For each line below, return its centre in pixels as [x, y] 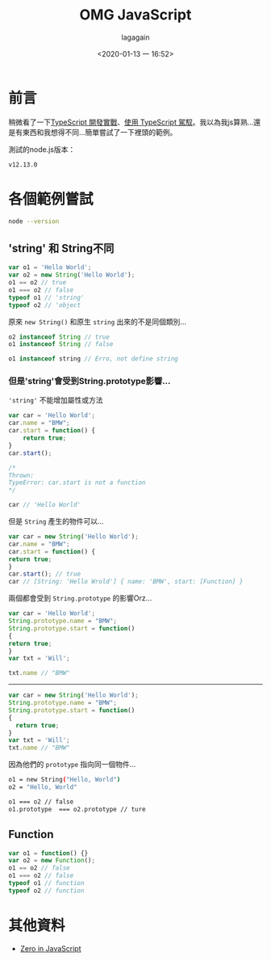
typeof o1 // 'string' [46, 297]
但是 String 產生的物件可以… [56, 521]
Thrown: [21, 475]
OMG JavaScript [135, 15]
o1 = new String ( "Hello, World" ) [65, 780]
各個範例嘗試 [51, 199]
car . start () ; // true [45, 574]
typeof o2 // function [46, 891]
